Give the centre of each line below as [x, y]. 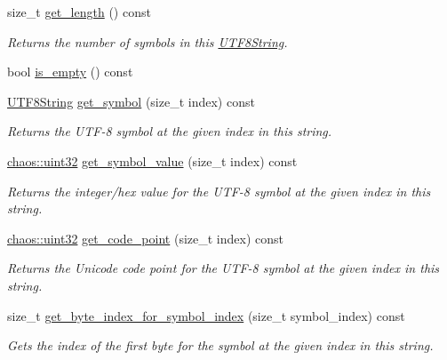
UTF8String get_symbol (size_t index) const [131, 101]
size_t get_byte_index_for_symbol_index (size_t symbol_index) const [206, 315]
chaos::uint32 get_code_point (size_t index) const [145, 238]
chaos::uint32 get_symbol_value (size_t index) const [152, 160]
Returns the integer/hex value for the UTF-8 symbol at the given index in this [219, 191]
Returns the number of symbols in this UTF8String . [148, 41]
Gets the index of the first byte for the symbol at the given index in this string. [220, 345]
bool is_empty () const [70, 72]
